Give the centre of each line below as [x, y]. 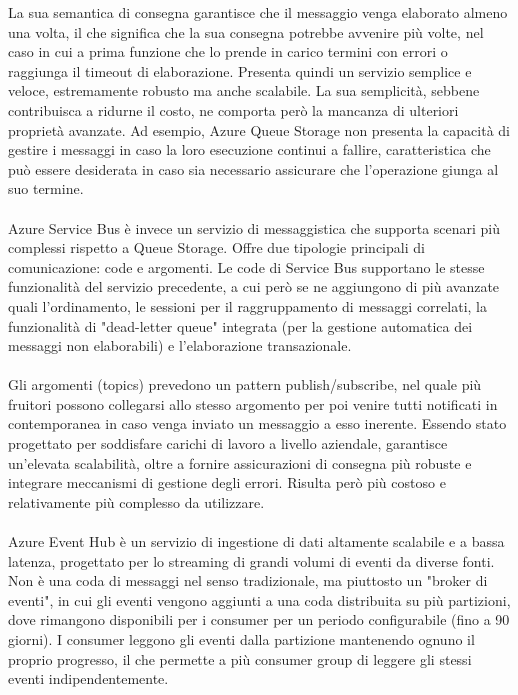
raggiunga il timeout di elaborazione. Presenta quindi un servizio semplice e [240, 70]
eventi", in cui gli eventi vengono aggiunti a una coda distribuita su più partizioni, [259, 599]
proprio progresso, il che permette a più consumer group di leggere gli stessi [240, 658]
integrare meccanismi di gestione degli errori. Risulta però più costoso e [227, 482]
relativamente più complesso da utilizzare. [136, 501]
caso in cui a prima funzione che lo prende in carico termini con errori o [228, 51]
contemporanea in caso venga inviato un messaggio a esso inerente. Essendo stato [257, 423]
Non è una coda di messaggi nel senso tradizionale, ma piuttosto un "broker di [248, 580]
